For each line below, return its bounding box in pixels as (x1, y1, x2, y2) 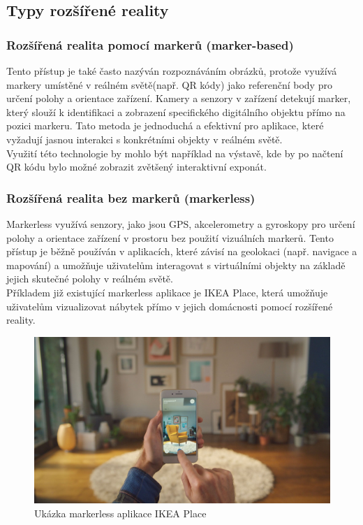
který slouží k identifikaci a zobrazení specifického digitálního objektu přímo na (6, 104, 346, 119)
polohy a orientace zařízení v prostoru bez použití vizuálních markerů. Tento (6, 230, 334, 245)
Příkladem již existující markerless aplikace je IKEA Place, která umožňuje (6, 285, 328, 299)
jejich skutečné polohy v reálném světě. (6, 271, 173, 286)
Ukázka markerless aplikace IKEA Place (34, 505, 207, 520)
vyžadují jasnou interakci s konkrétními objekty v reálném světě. (6, 131, 283, 146)
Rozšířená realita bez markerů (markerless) (6, 189, 255, 206)
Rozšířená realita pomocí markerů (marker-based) (6, 36, 294, 53)
